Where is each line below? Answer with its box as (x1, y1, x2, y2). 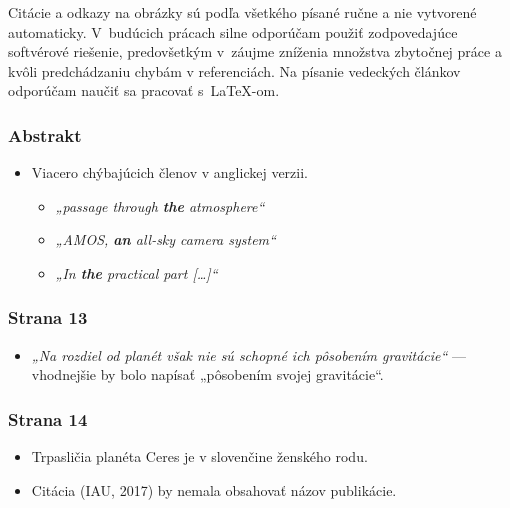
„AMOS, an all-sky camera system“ (55, 229, 276, 250)
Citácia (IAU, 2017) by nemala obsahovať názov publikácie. (31, 479, 397, 500)
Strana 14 (8, 406, 88, 431)
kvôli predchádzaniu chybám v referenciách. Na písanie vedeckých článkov (8, 60, 461, 81)
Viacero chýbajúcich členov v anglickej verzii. (31, 162, 308, 183)
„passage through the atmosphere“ (55, 195, 265, 216)
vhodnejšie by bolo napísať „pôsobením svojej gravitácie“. (31, 364, 384, 385)
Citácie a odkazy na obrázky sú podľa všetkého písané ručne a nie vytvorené (8, 2, 477, 22)
